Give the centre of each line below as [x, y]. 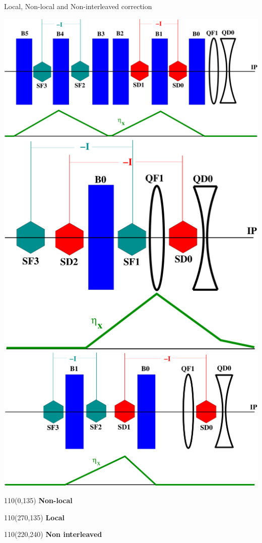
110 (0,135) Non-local [38, 500]
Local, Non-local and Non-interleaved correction [78, 6]
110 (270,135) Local [35, 517]
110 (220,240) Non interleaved [53, 534]
